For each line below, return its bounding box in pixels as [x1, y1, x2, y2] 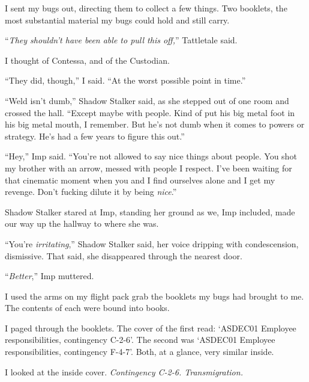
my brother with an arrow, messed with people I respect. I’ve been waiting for [5, 161, 292, 174]
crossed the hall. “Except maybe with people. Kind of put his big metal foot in [5, 106, 295, 119]
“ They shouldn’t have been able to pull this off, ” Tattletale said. [5, 34, 238, 46]
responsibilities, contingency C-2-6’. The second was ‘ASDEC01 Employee [5, 333, 275, 346]
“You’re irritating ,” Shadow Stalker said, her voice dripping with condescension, [5, 237, 299, 250]
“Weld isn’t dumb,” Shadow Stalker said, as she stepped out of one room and [5, 94, 289, 106]
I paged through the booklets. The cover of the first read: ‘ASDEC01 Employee [5, 321, 296, 334]
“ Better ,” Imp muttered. [5, 270, 94, 282]
